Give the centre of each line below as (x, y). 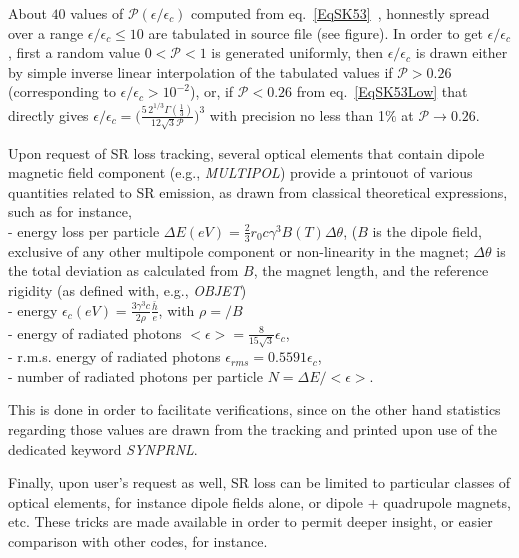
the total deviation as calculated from (123, 270)
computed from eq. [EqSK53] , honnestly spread (340, 13)
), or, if (211, 91)
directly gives (48, 114)
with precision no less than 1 (297, 114)
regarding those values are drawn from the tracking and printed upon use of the (252, 428)
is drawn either (461, 52)
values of (97, 13)
